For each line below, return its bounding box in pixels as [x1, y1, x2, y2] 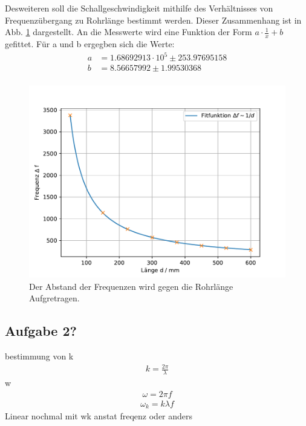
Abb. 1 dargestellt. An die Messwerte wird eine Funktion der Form [5, 25, 252, 38]
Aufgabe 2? [5, 321, 77, 340]
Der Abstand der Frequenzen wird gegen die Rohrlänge [29, 280, 233, 292]
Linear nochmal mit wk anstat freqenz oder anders [5, 410, 193, 422]
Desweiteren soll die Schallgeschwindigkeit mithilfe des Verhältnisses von [5, 2, 273, 14]
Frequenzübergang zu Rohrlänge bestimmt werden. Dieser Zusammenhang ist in [5, 13, 302, 26]
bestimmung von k [5, 350, 74, 362]
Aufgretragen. [29, 292, 80, 304]
